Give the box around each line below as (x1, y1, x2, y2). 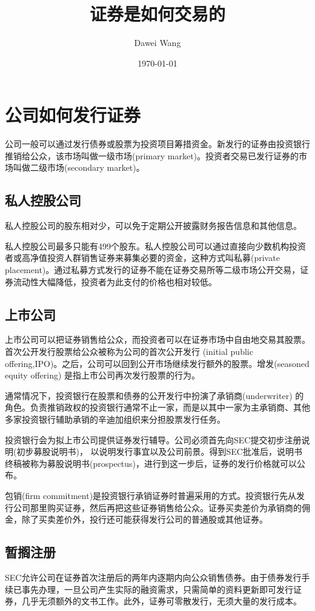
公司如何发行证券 (5, 102, 141, 127)
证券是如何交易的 (89, 1, 225, 26)
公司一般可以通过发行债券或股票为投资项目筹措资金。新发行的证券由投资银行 (5, 137, 310, 150)
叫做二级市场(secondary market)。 (13, 161, 145, 174)
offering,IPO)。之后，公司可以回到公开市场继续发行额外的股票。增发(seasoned (5, 357, 310, 369)
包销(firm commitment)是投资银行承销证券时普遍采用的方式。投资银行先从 (5, 489, 297, 501)
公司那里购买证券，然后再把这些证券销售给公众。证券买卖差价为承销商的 (13, 501, 302, 514)
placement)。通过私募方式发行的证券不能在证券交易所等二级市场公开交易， (5, 263, 300, 276)
